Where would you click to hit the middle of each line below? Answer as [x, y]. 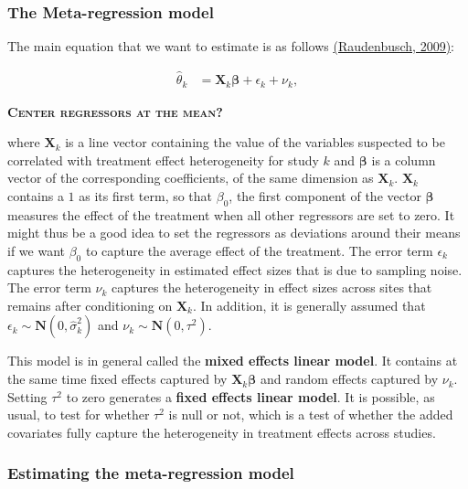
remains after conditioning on [90, 305]
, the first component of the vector [325, 195]
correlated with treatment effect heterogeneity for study [163, 159]
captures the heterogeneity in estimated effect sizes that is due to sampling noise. [235, 269]
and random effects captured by [349, 379]
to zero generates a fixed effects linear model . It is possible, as [250, 396]
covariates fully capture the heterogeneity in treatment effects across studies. [222, 432]
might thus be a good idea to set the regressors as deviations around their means [234, 233]
